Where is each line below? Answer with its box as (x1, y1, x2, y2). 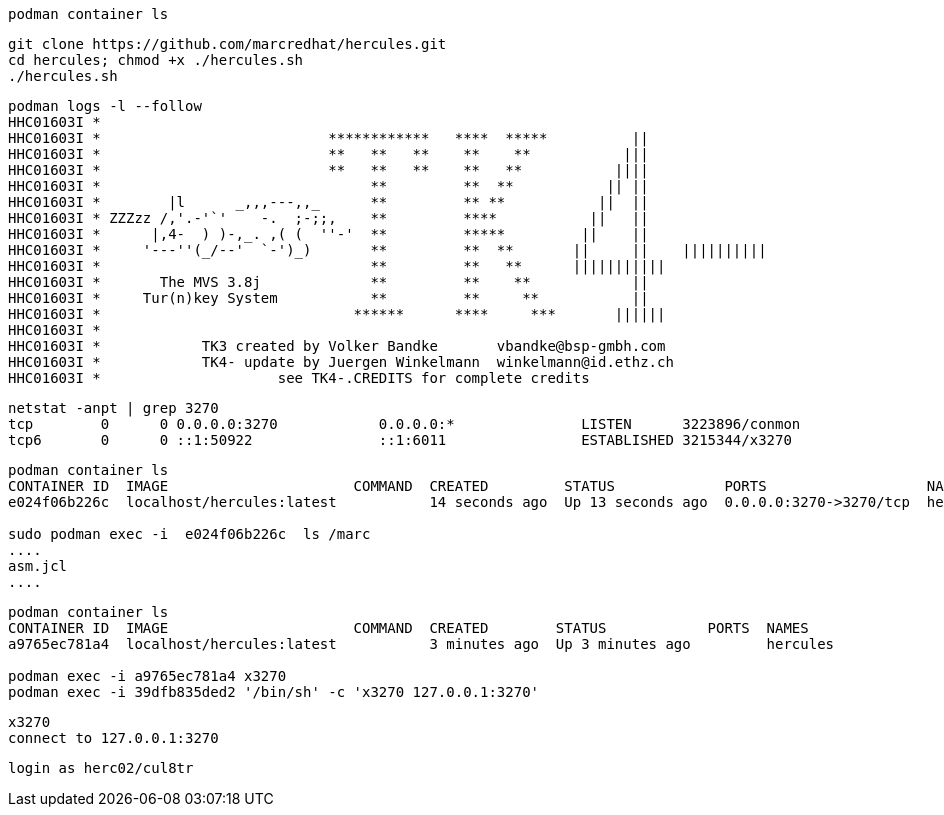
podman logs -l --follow (8, 98, 202, 114)
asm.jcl (8, 558, 68, 574)
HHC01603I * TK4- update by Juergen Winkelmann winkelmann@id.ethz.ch (8, 354, 674, 370)
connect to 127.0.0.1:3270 (8, 730, 219, 746)
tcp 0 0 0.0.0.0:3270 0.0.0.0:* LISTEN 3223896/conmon (8, 416, 801, 432)
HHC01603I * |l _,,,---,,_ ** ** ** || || (8, 194, 649, 210)
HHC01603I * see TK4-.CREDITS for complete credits (8, 370, 590, 386)
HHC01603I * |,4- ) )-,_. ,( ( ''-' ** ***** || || (8, 226, 649, 242)
